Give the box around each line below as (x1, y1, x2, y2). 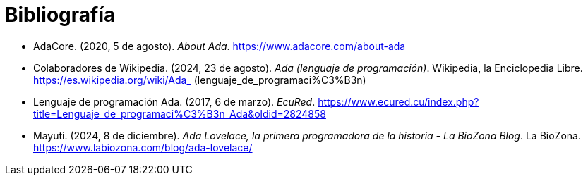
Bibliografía (5, 3, 116, 27)
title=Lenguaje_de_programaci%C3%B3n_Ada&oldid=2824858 (33, 107, 326, 120)
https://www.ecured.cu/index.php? (318, 95, 479, 108)
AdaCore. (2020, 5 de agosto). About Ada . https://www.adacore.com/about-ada (33, 39, 406, 52)
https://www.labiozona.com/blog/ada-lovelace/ (33, 141, 253, 154)
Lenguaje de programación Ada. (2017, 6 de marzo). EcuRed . (33, 95, 316, 108)
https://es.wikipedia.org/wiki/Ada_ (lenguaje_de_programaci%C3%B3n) (33, 73, 366, 86)
